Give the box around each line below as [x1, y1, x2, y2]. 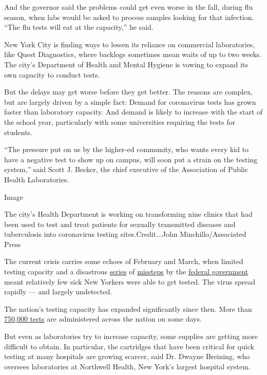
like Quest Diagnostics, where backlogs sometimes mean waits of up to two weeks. [4, 49, 262, 60]
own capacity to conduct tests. [4, 69, 100, 80]
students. [4, 126, 32, 137]
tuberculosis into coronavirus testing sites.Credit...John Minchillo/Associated [4, 229, 246, 239]
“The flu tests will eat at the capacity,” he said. [4, 22, 154, 32]
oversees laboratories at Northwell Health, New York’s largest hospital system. [4, 361, 251, 371]
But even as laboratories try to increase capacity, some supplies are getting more [4, 331, 258, 342]
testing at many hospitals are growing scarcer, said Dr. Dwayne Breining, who [4, 351, 250, 362]
